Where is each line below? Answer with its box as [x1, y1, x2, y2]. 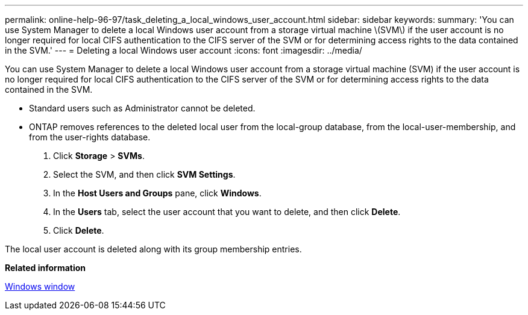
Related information [5, 263, 86, 273]
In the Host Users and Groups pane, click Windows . [53, 188, 262, 198]
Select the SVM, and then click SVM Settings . [53, 169, 236, 179]
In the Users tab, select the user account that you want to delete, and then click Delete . [53, 207, 401, 217]
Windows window [5, 281, 75, 292]
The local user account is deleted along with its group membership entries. [5, 244, 302, 254]
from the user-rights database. [29, 132, 151, 142]
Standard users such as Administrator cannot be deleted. [29, 103, 256, 113]
